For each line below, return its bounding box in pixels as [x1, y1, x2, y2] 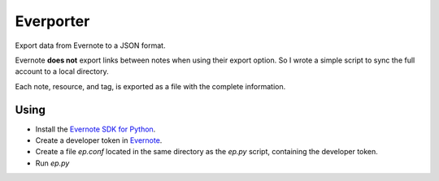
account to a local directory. [15, 67, 109, 76]
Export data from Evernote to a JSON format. [15, 41, 166, 50]
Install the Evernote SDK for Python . [35, 124, 156, 134]
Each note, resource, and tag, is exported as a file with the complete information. [15, 81, 286, 91]
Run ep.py [35, 158, 70, 168]
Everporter [15, 12, 90, 30]
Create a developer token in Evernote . [35, 136, 163, 145]
